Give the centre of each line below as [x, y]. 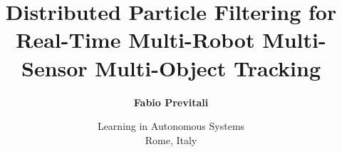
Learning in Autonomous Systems [171, 126]
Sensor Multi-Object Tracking [171, 67]
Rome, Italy [171, 140]
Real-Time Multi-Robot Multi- [171, 40]
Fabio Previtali [171, 102]
